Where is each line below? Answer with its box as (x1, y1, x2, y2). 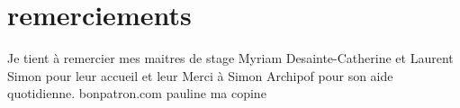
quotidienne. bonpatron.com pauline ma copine (7, 84, 266, 103)
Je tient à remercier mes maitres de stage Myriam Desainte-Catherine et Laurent (7, 49, 454, 67)
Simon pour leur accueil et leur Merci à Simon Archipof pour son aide (7, 66, 393, 85)
